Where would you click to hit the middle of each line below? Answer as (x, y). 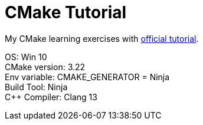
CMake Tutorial (66, 12)
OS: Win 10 (26, 57)
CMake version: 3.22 (45, 67)
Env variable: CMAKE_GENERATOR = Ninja (87, 77)
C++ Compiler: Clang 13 (51, 97)
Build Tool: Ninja (36, 87)
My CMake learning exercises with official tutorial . (102, 38)
